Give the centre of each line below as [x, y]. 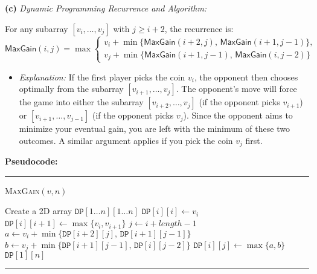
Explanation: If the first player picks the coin [102, 77]
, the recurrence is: [199, 28]
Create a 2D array [39, 211]
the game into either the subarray [81, 102]
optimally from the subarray [71, 89]
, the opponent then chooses [246, 77]
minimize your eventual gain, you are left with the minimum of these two [154, 129]
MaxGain [22, 190]
